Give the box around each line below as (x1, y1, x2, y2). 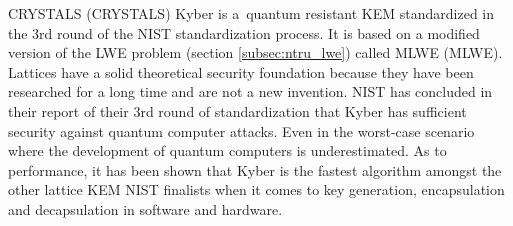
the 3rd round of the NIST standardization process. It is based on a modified (8, 22, 480, 43)
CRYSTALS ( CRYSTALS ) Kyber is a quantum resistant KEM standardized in (8, 3, 495, 23)
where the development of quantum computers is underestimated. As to (8, 140, 447, 161)
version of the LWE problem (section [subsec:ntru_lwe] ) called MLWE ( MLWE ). (8, 42, 503, 63)
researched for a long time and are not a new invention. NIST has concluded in (8, 81, 493, 102)
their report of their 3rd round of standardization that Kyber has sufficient (8, 100, 467, 121)
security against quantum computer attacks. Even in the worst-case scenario (8, 120, 475, 141)
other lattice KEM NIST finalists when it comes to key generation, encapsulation (8, 179, 505, 200)
